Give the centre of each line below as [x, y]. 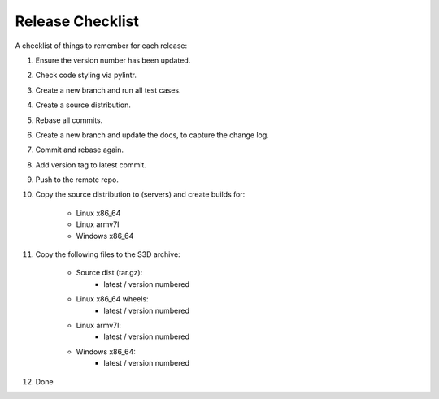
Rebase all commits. [69, 120]
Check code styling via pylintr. [86, 75]
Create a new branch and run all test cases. [108, 90]
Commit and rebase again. [79, 150]
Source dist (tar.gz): [109, 273]
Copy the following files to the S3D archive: [108, 254]
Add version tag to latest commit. [91, 165]
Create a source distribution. [83, 105]
